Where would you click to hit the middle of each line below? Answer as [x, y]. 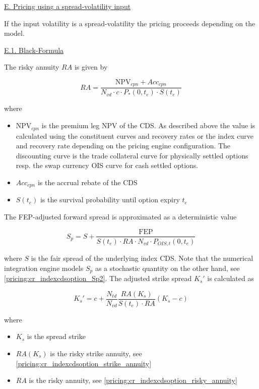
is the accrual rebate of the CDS [87, 182]
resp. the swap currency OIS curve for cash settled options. [107, 165]
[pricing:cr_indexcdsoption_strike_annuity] [84, 363]
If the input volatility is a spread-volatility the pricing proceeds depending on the [130, 23]
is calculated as [231, 278]
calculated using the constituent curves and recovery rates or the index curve [135, 135]
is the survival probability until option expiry [110, 200]
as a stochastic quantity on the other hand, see [167, 268]
